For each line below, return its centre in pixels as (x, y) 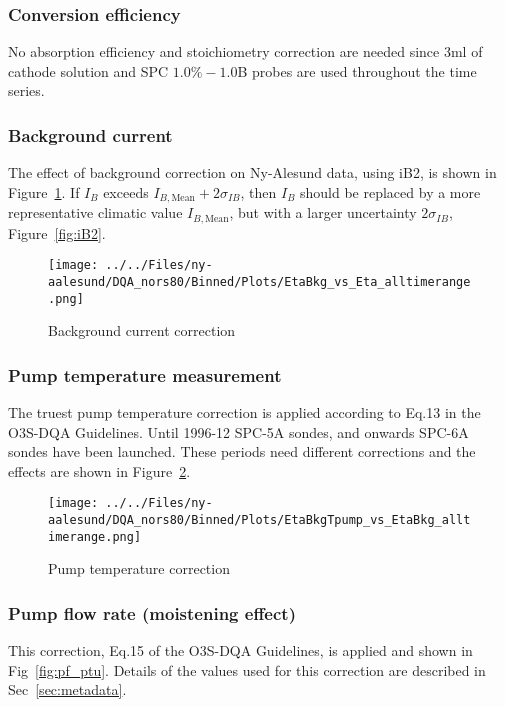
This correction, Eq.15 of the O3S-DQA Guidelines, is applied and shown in (240, 650)
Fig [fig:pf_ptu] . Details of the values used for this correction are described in (247, 669)
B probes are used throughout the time (357, 70)
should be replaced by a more (390, 191)
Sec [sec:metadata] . (67, 689)
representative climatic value (95, 212)
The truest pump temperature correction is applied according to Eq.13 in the (244, 412)
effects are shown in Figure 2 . (99, 470)
